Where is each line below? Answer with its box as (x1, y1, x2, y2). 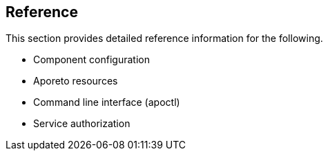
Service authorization (33, 118, 131, 130)
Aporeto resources (33, 75, 118, 87)
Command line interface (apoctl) (33, 96, 180, 109)
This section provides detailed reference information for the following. (6, 32, 323, 45)
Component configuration (33, 54, 150, 66)
